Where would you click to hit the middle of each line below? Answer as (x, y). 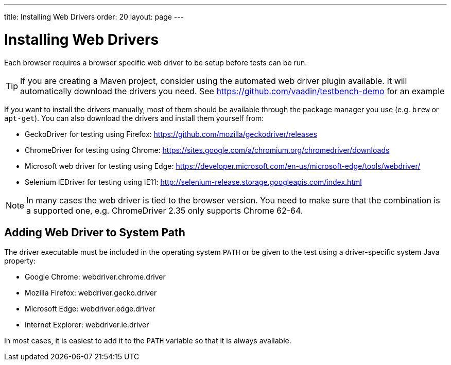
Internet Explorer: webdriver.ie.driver (87, 325)
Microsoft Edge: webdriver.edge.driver (90, 309)
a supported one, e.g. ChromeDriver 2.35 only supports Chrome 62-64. (165, 210)
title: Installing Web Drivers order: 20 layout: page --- (94, 17)
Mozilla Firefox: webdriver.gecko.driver (91, 293)
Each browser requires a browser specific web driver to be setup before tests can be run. (156, 62)
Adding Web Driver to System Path (95, 232)
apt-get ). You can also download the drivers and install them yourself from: (134, 118)
